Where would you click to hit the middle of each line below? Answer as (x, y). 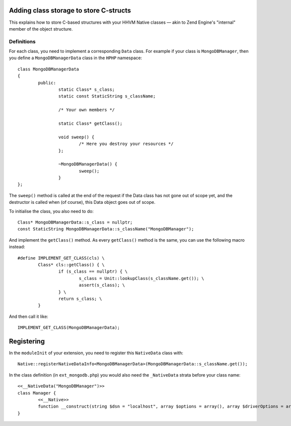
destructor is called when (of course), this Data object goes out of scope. (82, 202)
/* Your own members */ (87, 110)
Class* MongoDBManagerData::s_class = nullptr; (75, 222)
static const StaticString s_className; (107, 96)
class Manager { (37, 393)
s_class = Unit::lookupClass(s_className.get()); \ (142, 278)
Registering (27, 341)
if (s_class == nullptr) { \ (93, 271)
